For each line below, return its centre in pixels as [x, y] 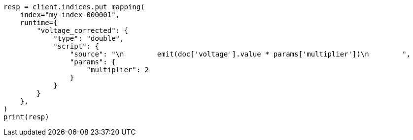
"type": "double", [89, 38]
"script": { [76, 46]
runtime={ [39, 23]
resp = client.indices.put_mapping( [74, 7]
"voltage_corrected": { [82, 30]
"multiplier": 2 [118, 70]
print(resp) [26, 117]
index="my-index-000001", [70, 15]
